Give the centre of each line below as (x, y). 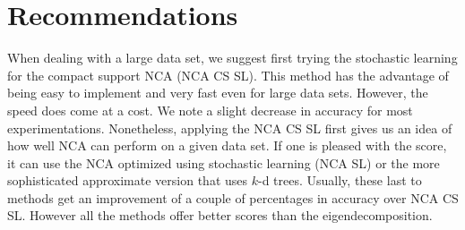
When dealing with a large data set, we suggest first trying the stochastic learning (232, 58)
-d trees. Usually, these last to (340, 180)
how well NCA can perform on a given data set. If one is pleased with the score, (227, 145)
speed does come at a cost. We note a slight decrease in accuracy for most (210, 110)
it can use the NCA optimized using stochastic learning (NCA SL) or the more (224, 162)
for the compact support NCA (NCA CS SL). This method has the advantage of (228, 75)
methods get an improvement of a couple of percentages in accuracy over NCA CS (233, 197)
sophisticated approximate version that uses (128, 180)
